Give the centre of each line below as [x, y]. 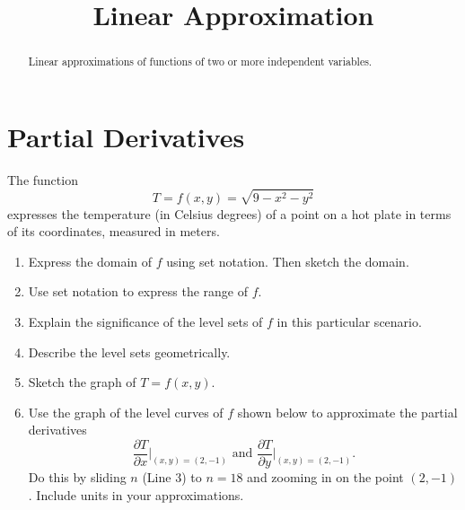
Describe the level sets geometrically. [129, 352]
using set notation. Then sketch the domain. [288, 261]
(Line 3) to [172, 476]
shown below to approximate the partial [347, 412]
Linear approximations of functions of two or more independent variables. [200, 62]
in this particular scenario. [349, 321]
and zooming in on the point [325, 476]
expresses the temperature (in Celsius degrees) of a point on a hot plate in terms [229, 213]
